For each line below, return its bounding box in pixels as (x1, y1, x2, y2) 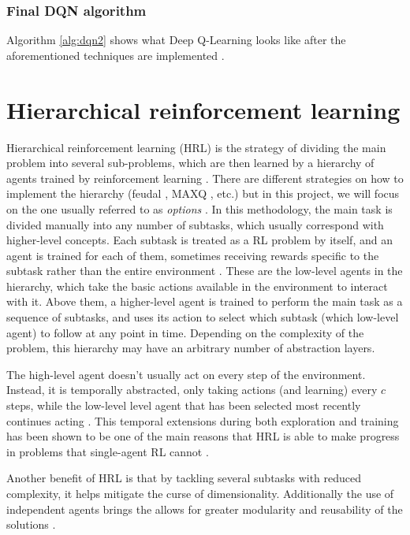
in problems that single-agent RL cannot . (6, 443, 209, 459)
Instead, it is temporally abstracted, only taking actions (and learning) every (6, 381, 378, 398)
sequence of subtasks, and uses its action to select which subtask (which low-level (6, 309, 399, 325)
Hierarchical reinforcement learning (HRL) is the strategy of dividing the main (6, 139, 386, 155)
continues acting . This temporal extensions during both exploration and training (6, 412, 399, 429)
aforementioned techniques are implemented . (6, 46, 225, 63)
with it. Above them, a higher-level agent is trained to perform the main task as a (6, 293, 403, 310)
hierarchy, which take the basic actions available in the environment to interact (6, 277, 388, 294)
